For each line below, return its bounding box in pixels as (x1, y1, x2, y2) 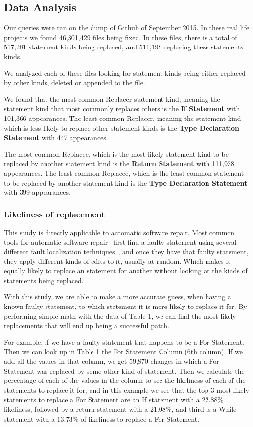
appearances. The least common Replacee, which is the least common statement (4, 167, 244, 178)
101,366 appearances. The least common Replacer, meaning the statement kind (4, 113, 241, 123)
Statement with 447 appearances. (4, 132, 108, 142)
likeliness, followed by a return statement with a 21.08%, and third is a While (4, 404, 237, 414)
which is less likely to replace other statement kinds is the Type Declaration (4, 122, 240, 133)
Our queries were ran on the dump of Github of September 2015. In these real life (4, 23, 249, 33)
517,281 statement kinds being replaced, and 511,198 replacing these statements (4, 42, 243, 52)
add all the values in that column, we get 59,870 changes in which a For (4, 356, 219, 366)
